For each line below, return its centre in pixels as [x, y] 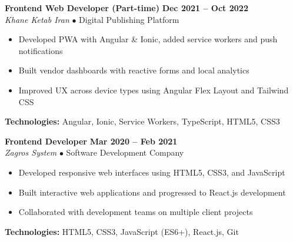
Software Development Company [125, 152]
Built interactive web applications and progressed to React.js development [152, 192]
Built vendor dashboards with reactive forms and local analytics [134, 70]
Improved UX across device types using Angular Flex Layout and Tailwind [154, 90]
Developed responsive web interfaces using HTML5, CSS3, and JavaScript [152, 172]
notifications [41, 50]
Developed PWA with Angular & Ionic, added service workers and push [148, 39]
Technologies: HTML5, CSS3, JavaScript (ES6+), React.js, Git [122, 231]
